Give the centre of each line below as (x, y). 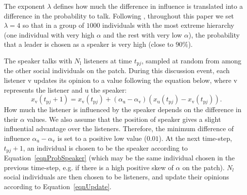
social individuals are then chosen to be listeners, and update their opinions (117, 177)
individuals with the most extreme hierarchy (168, 25)
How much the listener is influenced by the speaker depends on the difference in (123, 109)
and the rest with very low (143, 34)
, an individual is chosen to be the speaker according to (106, 147)
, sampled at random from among (192, 60)
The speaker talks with (38, 60)
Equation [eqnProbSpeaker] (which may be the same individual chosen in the (119, 158)
